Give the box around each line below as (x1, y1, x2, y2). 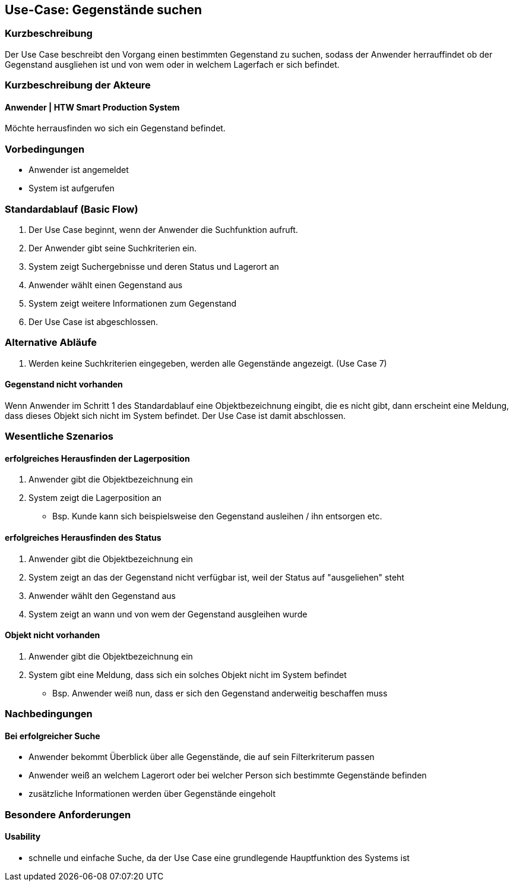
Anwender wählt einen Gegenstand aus (28, 279, 183, 290)
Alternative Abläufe (5, 336, 97, 349)
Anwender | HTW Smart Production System (5, 102, 180, 112)
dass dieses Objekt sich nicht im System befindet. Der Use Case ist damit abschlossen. (5, 410, 346, 421)
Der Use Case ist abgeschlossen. (28, 316, 159, 327)
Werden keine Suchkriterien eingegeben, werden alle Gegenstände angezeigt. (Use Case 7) (28, 358, 387, 368)
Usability (5, 831, 41, 842)
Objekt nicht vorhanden (5, 630, 100, 641)
